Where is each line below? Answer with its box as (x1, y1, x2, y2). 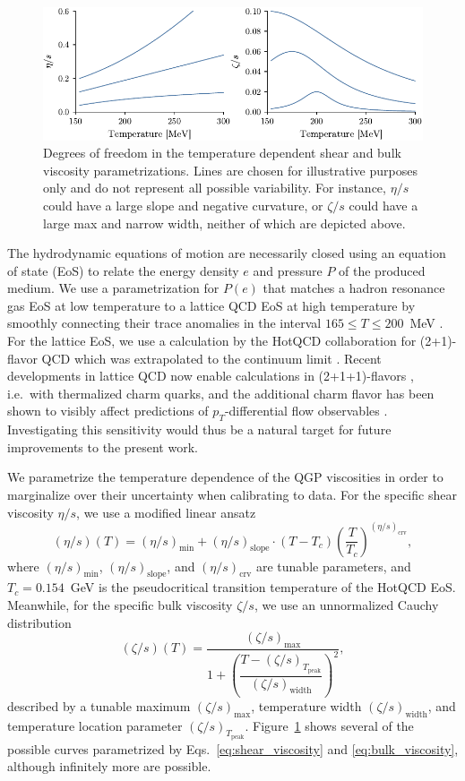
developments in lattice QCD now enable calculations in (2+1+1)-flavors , (7, 366, 414, 385)
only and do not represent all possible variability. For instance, (43, 178, 386, 197)
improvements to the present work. (7, 437, 198, 456)
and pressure (253, 261, 323, 279)
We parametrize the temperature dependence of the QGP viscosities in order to (7, 468, 443, 486)
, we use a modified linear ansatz (76, 502, 256, 521)
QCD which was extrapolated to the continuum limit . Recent (41, 348, 382, 367)
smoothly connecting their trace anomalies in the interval (7, 313, 322, 332)
